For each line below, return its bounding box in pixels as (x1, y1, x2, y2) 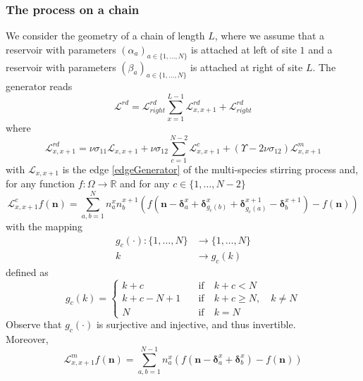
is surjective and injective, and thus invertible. (96, 317, 296, 332)
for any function (6, 176, 75, 191)
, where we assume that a (214, 28, 325, 43)
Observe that (6, 317, 62, 332)
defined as (6, 265, 49, 280)
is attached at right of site (190, 59, 303, 74)
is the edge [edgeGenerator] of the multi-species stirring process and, (62, 161, 358, 176)
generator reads (6, 79, 73, 94)
